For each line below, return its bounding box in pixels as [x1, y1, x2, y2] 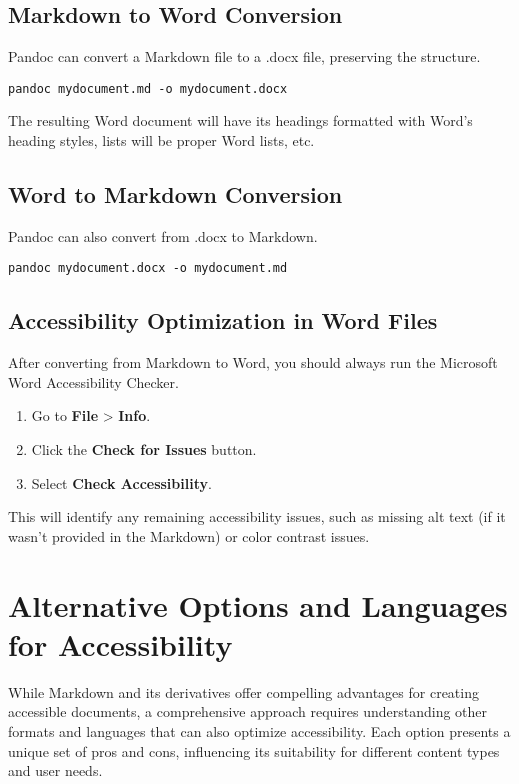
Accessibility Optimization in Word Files [8, 305, 438, 336]
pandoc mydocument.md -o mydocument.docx [8, 81, 288, 96]
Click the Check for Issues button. [31, 439, 257, 460]
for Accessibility [8, 623, 233, 664]
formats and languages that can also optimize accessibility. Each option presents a [8, 720, 511, 741]
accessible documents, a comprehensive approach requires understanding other [8, 701, 488, 722]
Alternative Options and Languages [8, 584, 508, 625]
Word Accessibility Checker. [8, 371, 179, 392]
